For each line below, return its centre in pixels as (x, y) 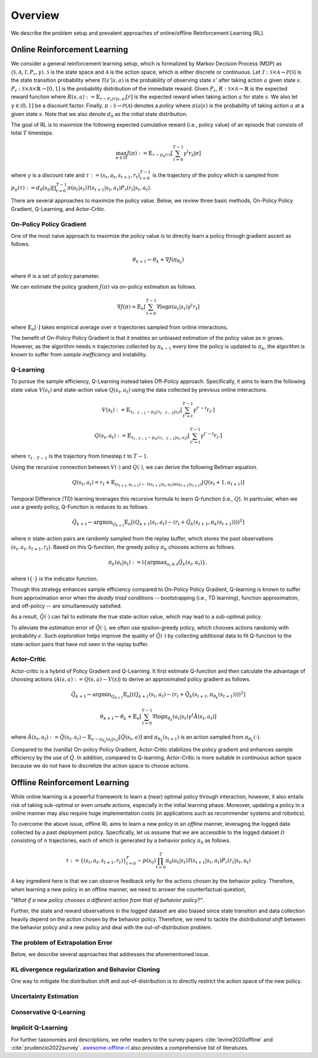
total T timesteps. (32, 133)
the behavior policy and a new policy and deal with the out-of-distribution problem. (111, 927)
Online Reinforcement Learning (69, 50)
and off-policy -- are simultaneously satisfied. (67, 606)
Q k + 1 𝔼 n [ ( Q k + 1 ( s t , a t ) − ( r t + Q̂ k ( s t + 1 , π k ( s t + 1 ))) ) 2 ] (178, 523)
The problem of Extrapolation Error (62, 943)
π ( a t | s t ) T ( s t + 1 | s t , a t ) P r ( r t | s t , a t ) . (109, 188)
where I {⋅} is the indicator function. (54, 578)
